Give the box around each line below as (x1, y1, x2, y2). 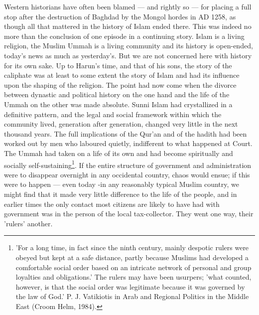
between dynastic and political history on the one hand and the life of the (4, 89, 230, 100)
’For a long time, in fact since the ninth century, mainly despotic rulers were (15, 242, 249, 253)
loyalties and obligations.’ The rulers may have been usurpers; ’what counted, (15, 272, 252, 282)
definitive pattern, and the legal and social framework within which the (4, 109, 222, 119)
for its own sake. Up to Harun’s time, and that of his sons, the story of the (4, 60, 232, 70)
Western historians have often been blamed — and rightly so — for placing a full (4, 1, 252, 11)
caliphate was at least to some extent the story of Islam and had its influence (4, 70, 240, 80)
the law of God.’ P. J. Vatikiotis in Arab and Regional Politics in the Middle (15, 291, 249, 302)
